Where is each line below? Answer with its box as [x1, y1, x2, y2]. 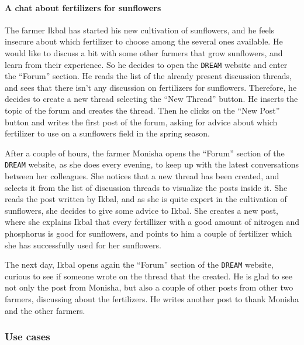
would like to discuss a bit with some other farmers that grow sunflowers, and [5, 46, 283, 59]
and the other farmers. [5, 304, 85, 316]
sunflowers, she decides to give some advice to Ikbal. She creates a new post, [5, 204, 278, 216]
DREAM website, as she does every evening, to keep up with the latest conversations [5, 158, 299, 170]
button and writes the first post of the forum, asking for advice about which [5, 115, 278, 128]
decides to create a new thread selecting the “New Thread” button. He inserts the [5, 93, 298, 105]
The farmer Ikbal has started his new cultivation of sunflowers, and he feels [5, 23, 275, 36]
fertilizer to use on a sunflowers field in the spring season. [5, 127, 210, 139]
